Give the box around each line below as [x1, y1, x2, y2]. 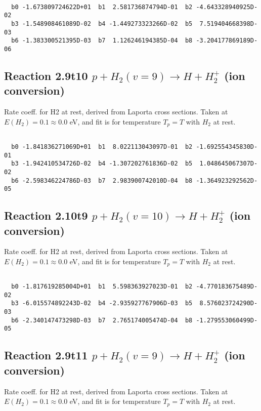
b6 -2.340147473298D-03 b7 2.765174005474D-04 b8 [11, 316, 193, 324]
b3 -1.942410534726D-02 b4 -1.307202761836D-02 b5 [11, 160, 193, 168]
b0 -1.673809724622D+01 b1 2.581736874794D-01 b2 [11, 3, 193, 11]
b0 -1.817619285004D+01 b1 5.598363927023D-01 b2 [11, 283, 193, 291]
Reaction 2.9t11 [4, 347, 88, 363]
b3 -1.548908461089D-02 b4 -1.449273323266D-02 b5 [11, 20, 193, 27]
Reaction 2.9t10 [4, 67, 88, 83]
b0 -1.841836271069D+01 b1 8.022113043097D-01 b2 [11, 143, 193, 150]
